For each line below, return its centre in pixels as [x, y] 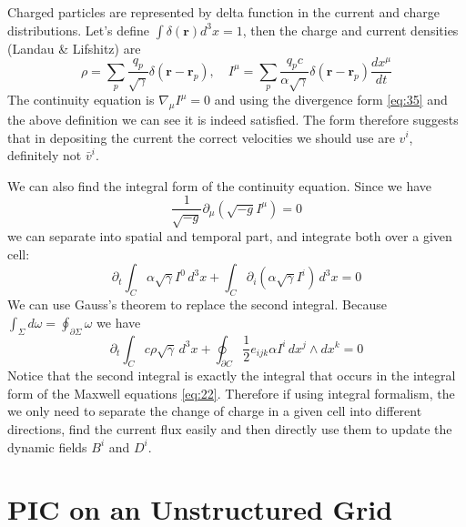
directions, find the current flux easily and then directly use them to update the [230, 429]
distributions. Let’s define [79, 30]
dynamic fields [47, 446]
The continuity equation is [81, 100]
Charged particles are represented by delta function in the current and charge [223, 12]
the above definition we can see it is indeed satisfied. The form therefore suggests [233, 119]
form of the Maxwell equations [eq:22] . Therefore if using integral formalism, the [231, 393]
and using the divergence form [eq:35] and [331, 100]
